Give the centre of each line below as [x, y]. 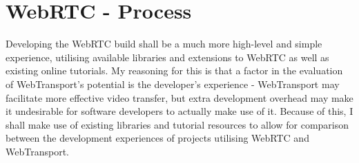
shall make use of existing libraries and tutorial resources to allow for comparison [177, 124]
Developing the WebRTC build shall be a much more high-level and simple [164, 44]
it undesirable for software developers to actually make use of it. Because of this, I [179, 111]
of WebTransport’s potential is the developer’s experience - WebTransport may [173, 84]
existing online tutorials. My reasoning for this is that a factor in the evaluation [174, 70]
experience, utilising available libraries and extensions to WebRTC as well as [167, 57]
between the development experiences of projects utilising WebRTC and [157, 138]
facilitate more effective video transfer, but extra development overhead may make [179, 97]
